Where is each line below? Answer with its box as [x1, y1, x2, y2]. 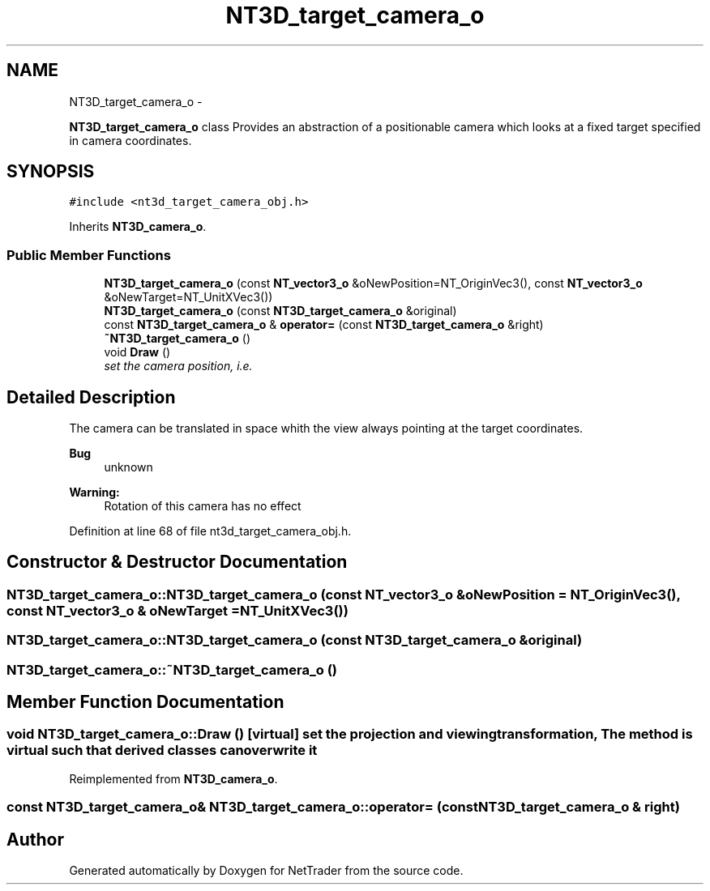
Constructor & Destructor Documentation [6, 552, 348, 573]
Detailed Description [6, 386, 176, 407]
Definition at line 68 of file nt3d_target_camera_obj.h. [69, 524, 352, 539]
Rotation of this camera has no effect [104, 499, 302, 514]
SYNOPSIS [6, 161, 95, 182]
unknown [104, 460, 153, 475]
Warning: [69, 485, 120, 500]
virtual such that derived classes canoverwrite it [6, 742, 318, 759]
